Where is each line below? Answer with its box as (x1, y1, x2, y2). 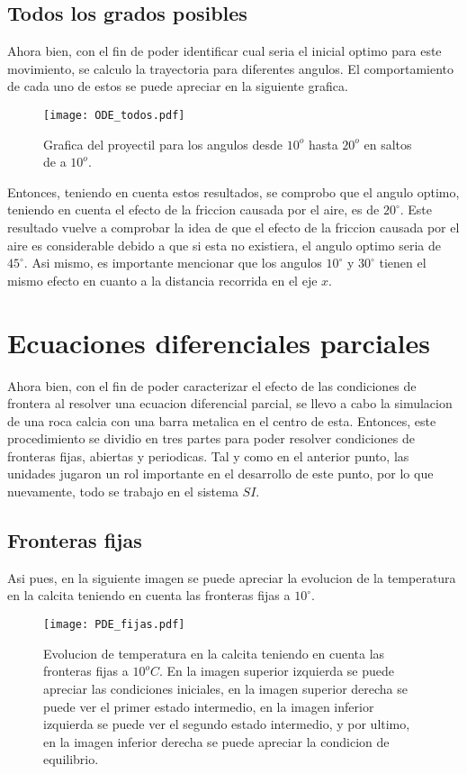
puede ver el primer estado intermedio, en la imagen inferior (43, 697, 374, 715)
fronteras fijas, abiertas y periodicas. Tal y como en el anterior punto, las (7, 446, 409, 465)
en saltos (364, 134, 412, 153)
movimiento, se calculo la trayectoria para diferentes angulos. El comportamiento (7, 59, 454, 77)
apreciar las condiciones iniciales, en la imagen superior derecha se (43, 678, 408, 697)
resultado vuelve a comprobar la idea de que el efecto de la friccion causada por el (7, 218, 460, 237)
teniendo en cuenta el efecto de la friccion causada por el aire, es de (7, 200, 380, 219)
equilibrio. (43, 750, 99, 769)
